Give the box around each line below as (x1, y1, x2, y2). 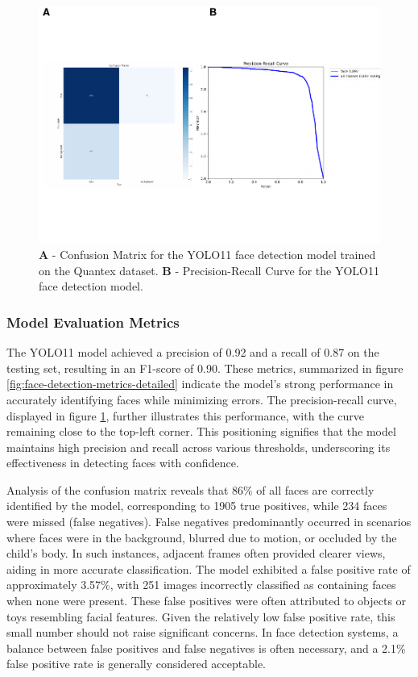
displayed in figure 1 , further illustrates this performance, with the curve (6, 407, 364, 424)
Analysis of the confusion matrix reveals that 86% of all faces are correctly (6, 481, 375, 498)
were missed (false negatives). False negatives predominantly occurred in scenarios (6, 513, 412, 530)
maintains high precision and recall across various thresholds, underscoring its (6, 438, 391, 455)
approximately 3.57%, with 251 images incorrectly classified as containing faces (6, 576, 396, 593)
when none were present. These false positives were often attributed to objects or (6, 592, 407, 609)
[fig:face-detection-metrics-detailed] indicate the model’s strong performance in (6, 375, 394, 392)
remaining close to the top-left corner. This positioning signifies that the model (6, 423, 396, 440)
